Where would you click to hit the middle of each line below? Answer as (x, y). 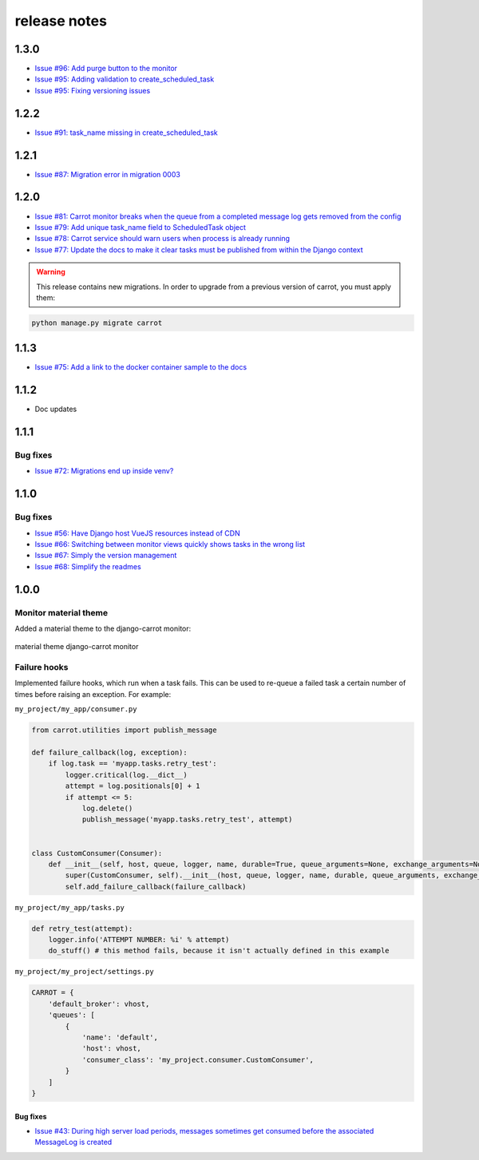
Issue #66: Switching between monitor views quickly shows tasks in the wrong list (170, 544)
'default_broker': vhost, (99, 1004)
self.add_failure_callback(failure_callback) (156, 887)
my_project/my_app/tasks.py (70, 907)
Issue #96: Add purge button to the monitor (106, 69)
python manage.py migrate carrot (97, 323)
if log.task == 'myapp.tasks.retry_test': (133, 764)
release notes (61, 21)
